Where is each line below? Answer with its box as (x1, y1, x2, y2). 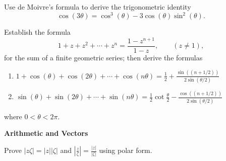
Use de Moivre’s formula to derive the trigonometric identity (4, 2, 191, 12)
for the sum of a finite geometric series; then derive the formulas (4, 52, 203, 62)
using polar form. (99, 145, 152, 155)
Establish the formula (4, 27, 71, 37)
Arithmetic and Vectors (4, 128, 88, 138)
